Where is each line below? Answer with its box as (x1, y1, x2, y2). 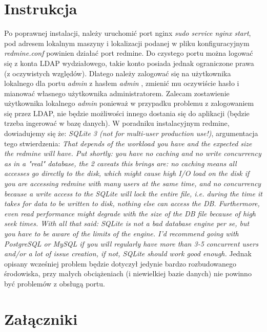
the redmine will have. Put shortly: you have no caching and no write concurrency (4, 148, 261, 159)
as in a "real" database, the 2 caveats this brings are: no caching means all (4, 158, 237, 168)
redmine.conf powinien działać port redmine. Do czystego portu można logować (4, 48, 253, 58)
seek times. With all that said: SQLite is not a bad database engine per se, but (4, 218, 250, 229)
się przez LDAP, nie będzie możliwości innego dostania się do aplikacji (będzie (4, 107, 250, 118)
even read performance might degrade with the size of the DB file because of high (4, 208, 256, 218)
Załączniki (4, 308, 78, 329)
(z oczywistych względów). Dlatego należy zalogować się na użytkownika (4, 68, 231, 78)
